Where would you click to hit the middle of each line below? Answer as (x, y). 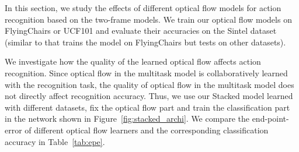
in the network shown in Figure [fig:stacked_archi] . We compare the (127, 119)
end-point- (270, 119)
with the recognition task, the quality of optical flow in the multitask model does (149, 84)
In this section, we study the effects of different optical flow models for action (143, 8)
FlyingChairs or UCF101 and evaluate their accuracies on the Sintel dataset (141, 31)
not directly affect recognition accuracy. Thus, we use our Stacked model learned (149, 96)
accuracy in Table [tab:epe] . (55, 141)
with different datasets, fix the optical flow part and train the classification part (147, 107)
